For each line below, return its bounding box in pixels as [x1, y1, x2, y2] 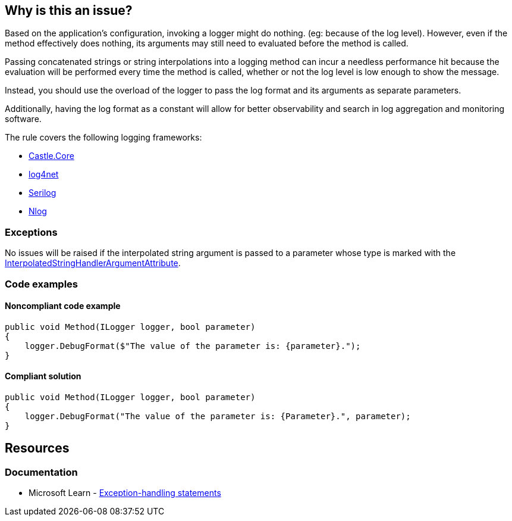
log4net [29, 169, 59, 180]
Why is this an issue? [5, 3, 133, 18]
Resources [5, 441, 70, 456]
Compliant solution [5, 371, 81, 382]
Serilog [29, 188, 56, 198]
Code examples [5, 277, 78, 290]
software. [5, 114, 42, 124]
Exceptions [5, 226, 58, 238]
